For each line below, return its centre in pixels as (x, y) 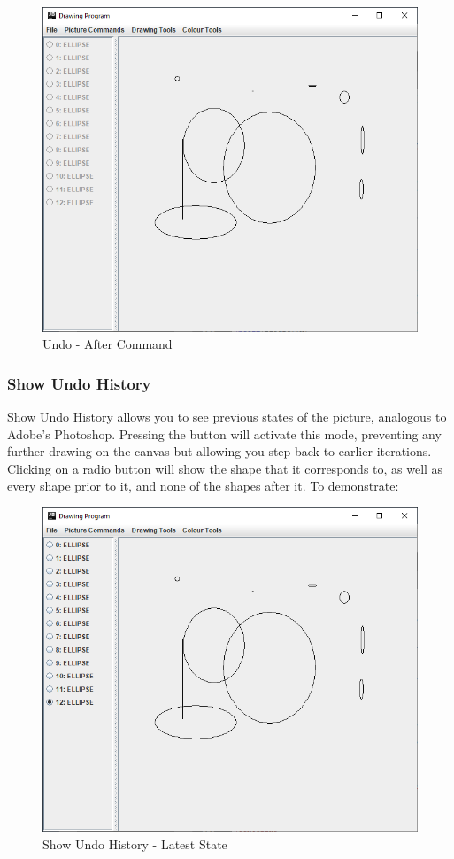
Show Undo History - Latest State (135, 844)
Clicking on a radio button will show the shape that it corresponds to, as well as (225, 468)
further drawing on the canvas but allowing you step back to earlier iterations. (219, 451)
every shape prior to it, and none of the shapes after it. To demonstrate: (203, 486)
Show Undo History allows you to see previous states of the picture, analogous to (227, 416)
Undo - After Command (108, 344)
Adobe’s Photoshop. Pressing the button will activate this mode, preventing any (224, 433)
